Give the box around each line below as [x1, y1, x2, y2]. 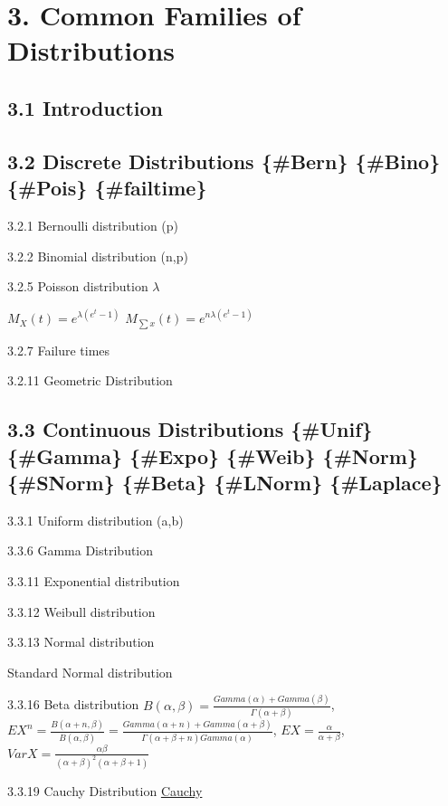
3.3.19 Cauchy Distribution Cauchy [7, 781, 203, 800]
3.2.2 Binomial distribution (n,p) [7, 246, 188, 265]
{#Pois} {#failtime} [7, 174, 207, 202]
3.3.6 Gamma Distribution [7, 541, 154, 560]
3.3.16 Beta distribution [7, 695, 139, 714]
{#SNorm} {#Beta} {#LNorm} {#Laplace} [7, 469, 443, 497]
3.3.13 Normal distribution [7, 632, 155, 651]
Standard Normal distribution [7, 662, 173, 681]
